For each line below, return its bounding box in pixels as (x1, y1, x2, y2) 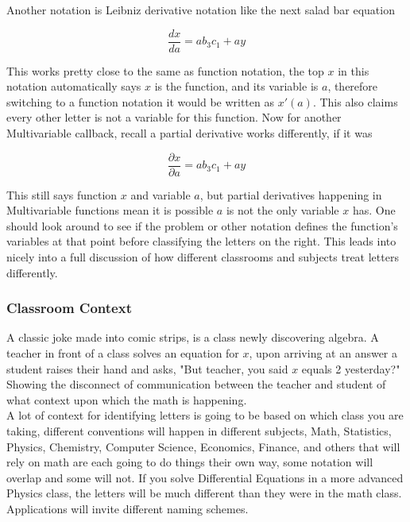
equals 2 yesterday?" (301, 360, 400, 377)
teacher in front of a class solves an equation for (6, 345, 239, 362)
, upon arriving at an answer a (249, 345, 398, 362)
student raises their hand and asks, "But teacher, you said (6, 360, 288, 377)
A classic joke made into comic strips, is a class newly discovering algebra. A (6, 329, 379, 346)
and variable (130, 186, 191, 203)
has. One (352, 202, 396, 218)
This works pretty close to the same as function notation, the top (6, 62, 324, 79)
